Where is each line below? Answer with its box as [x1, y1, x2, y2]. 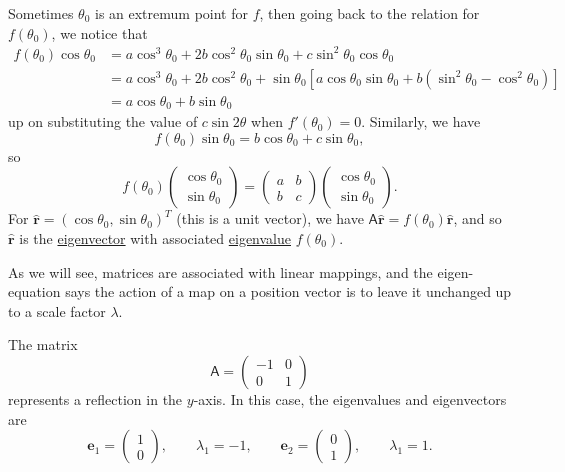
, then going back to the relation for [259, 3, 480, 23]
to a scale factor [8, 300, 106, 321]
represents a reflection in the [8, 388, 183, 409]
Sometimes [8, 3, 74, 23]
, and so [453, 208, 502, 229]
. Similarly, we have [361, 111, 481, 132]
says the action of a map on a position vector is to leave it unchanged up [65, 281, 512, 302]
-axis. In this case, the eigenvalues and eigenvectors [193, 388, 507, 409]
